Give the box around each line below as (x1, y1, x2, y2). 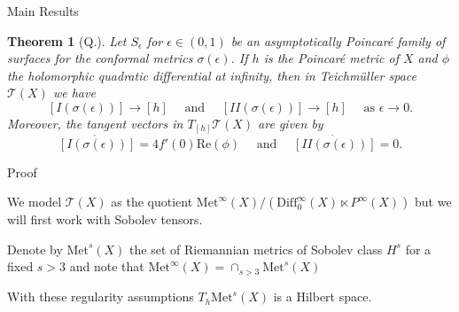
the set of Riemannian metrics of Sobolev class (129, 239, 383, 258)
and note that (69, 257, 144, 276)
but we (415, 192, 452, 211)
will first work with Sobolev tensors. (7, 210, 203, 229)
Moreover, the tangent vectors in (7, 113, 183, 132)
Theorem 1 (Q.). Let (7, 31, 127, 50)
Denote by (7, 239, 63, 258)
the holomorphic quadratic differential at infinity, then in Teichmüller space (7, 66, 416, 84)
